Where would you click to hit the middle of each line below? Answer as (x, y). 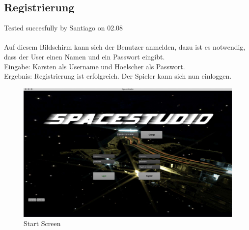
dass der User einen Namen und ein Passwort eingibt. (84, 56)
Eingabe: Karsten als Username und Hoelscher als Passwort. (95, 66)
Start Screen (42, 223)
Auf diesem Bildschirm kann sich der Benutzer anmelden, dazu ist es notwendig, (125, 47)
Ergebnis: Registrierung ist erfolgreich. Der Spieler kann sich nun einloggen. (118, 76)
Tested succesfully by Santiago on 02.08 (64, 28)
